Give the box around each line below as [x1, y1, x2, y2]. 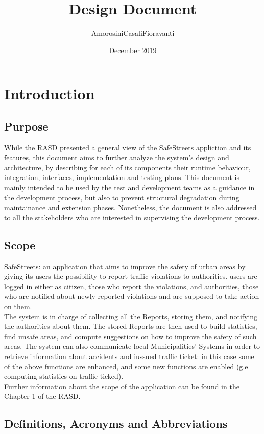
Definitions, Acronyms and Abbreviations [4, 416, 228, 431]
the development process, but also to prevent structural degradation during [4, 192, 239, 202]
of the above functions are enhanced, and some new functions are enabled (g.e [4, 361, 248, 371]
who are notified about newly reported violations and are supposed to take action [4, 291, 259, 301]
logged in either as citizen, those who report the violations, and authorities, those [4, 280, 259, 291]
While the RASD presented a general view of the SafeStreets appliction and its [4, 142, 251, 152]
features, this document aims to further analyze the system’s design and [4, 152, 229, 163]
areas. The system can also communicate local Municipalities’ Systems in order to [4, 341, 260, 351]
